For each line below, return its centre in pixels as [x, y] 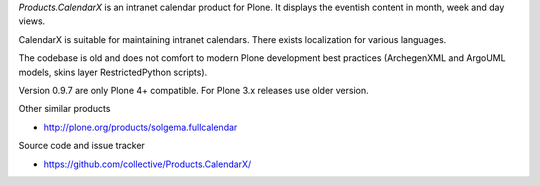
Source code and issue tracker [81, 146]
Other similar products [64, 109]
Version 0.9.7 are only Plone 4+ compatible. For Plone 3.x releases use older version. [193, 90]
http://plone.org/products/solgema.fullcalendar [140, 127]
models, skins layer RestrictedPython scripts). [113, 72]
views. [32, 21]
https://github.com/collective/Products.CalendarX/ [147, 164]
